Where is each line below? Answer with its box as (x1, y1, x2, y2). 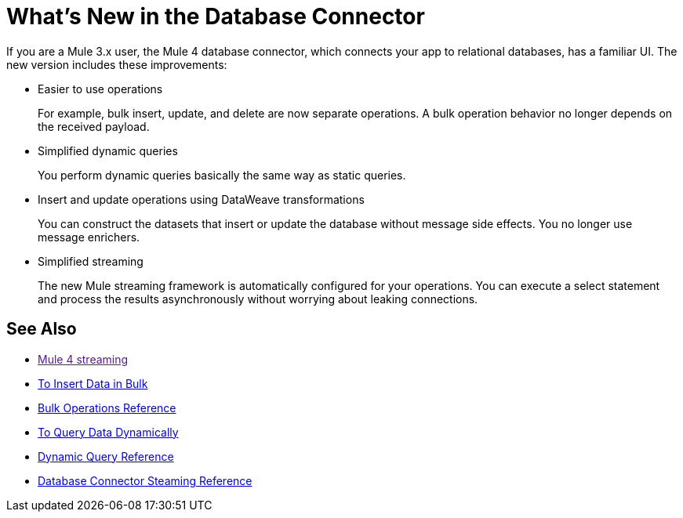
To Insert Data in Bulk (38, 376, 148, 390)
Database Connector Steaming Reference (38, 473, 252, 487)
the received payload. (38, 119, 150, 133)
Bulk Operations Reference (38, 400, 176, 415)
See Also (6, 319, 77, 339)
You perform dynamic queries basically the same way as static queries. (38, 168, 406, 182)
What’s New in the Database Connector (6, 3, 425, 30)
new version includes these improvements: (6, 57, 227, 71)
